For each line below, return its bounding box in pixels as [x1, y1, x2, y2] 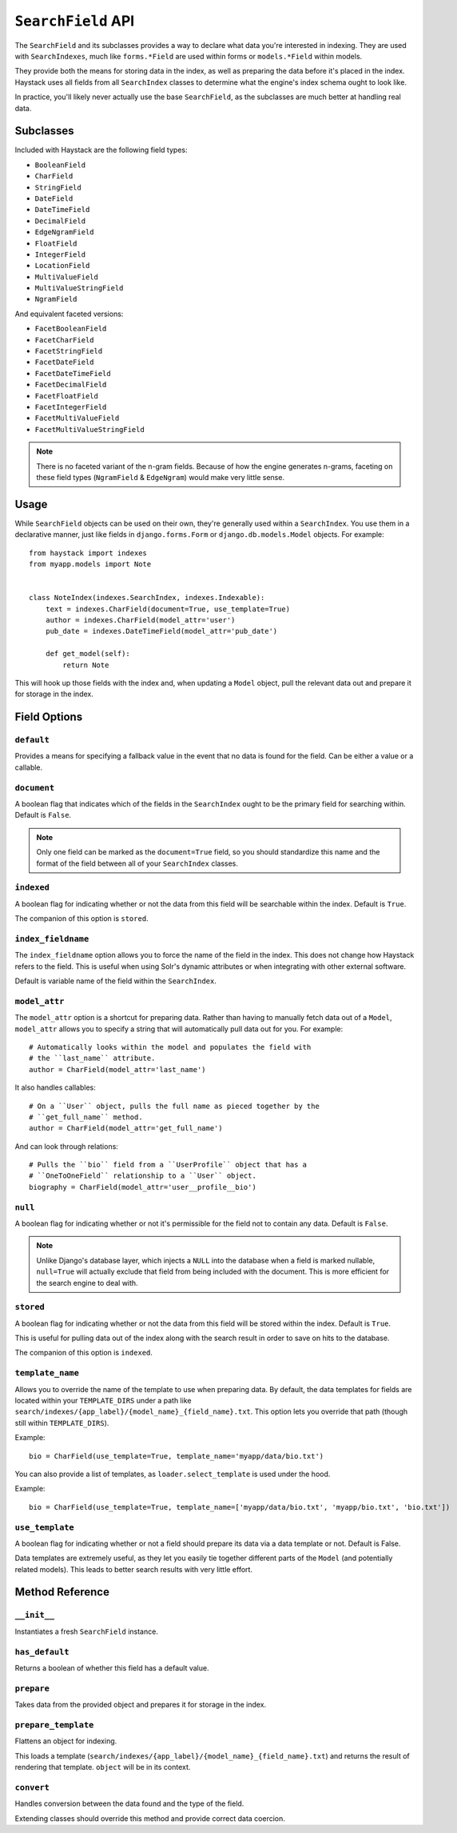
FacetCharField [34, 335, 95, 344]
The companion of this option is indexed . [14, 1348, 153, 1358]
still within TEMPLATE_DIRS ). [14, 1418, 109, 1427]
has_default [14, 1647, 70, 1657]
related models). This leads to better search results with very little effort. [14, 1564, 253, 1574]
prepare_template [14, 1719, 94, 1730]
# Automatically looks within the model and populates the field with [29, 1043, 312, 1051]
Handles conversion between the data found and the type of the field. [14, 1799, 244, 1808]
